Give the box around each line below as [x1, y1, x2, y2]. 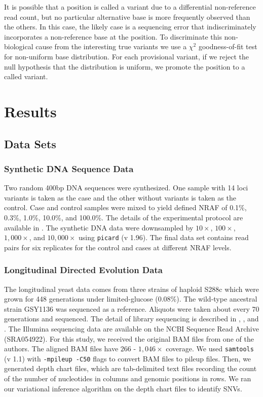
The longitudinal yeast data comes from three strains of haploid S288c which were [4, 283, 259, 294]
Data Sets [4, 136, 56, 151]
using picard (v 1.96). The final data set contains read [79, 232, 249, 243]
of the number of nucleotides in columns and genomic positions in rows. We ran [4, 373, 251, 384]
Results [4, 101, 57, 121]
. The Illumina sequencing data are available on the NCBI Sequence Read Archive [4, 323, 259, 334]
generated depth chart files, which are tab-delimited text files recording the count [4, 363, 257, 374]
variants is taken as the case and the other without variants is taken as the [4, 192, 236, 203]
